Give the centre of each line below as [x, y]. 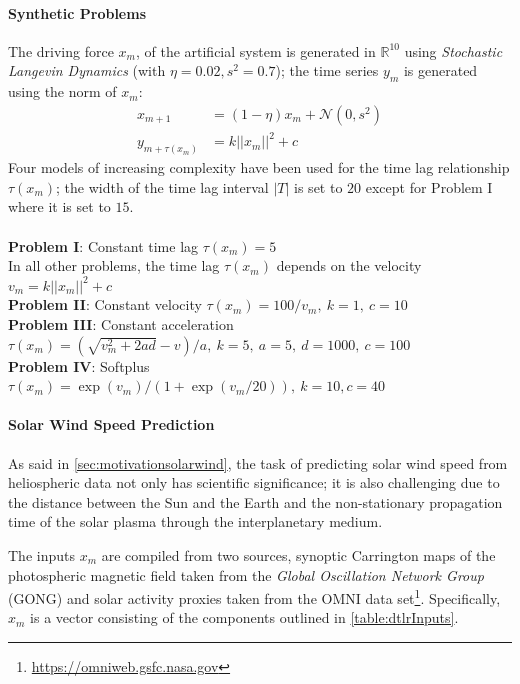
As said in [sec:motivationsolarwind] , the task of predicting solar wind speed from [258, 462]
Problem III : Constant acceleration [121, 323]
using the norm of [62, 91]
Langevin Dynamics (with [87, 70]
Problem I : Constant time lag [103, 245]
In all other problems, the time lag [114, 265]
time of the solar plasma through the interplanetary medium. [195, 521]
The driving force [61, 50]
